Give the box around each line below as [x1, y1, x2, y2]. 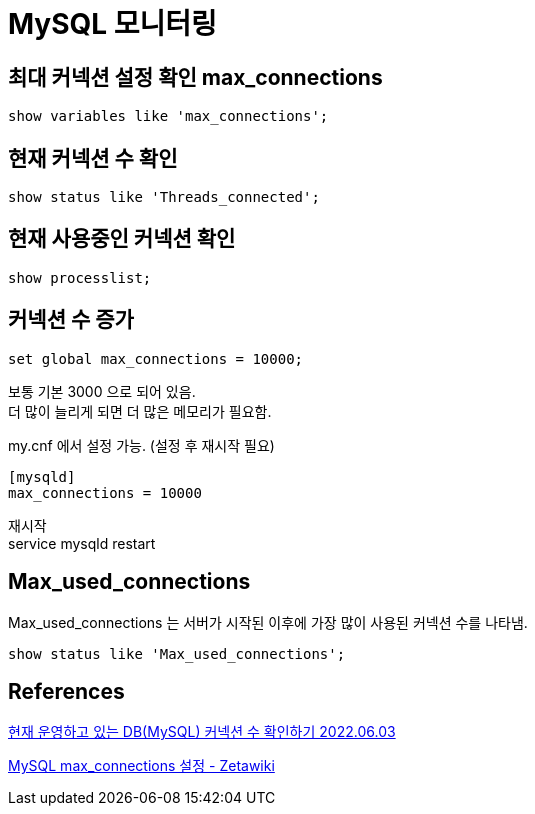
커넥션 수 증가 [8, 307, 134, 333]
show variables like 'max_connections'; [8, 108, 329, 125]
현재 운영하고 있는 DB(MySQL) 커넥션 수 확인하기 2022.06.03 [8, 723, 396, 741]
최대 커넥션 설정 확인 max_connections [8, 64, 383, 90]
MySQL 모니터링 [8, 7, 217, 41]
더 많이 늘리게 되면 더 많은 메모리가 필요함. [8, 402, 272, 420]
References [8, 678, 125, 704]
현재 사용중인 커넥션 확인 [8, 226, 236, 252]
